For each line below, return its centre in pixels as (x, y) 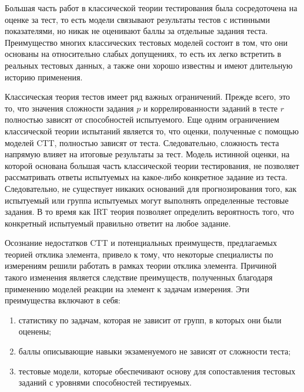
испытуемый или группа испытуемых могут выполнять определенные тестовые (147, 200)
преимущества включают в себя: (63, 300)
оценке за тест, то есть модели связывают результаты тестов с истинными (137, 19)
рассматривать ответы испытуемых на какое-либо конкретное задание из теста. (146, 177)
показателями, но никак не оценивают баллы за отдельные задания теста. (136, 31)
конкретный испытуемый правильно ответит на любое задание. (118, 223)
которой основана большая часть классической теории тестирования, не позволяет (152, 165)
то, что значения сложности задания (69, 108)
